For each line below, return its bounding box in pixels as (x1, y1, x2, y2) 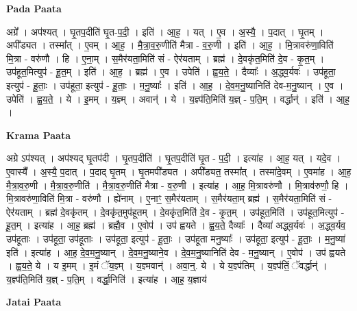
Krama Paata (6, 127, 71, 142)
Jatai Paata (6, 295, 62, 309)
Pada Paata (6, 1, 62, 15)
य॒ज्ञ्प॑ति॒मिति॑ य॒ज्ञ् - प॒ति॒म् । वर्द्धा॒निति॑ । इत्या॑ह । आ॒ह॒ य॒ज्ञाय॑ (6, 271, 207, 286)
